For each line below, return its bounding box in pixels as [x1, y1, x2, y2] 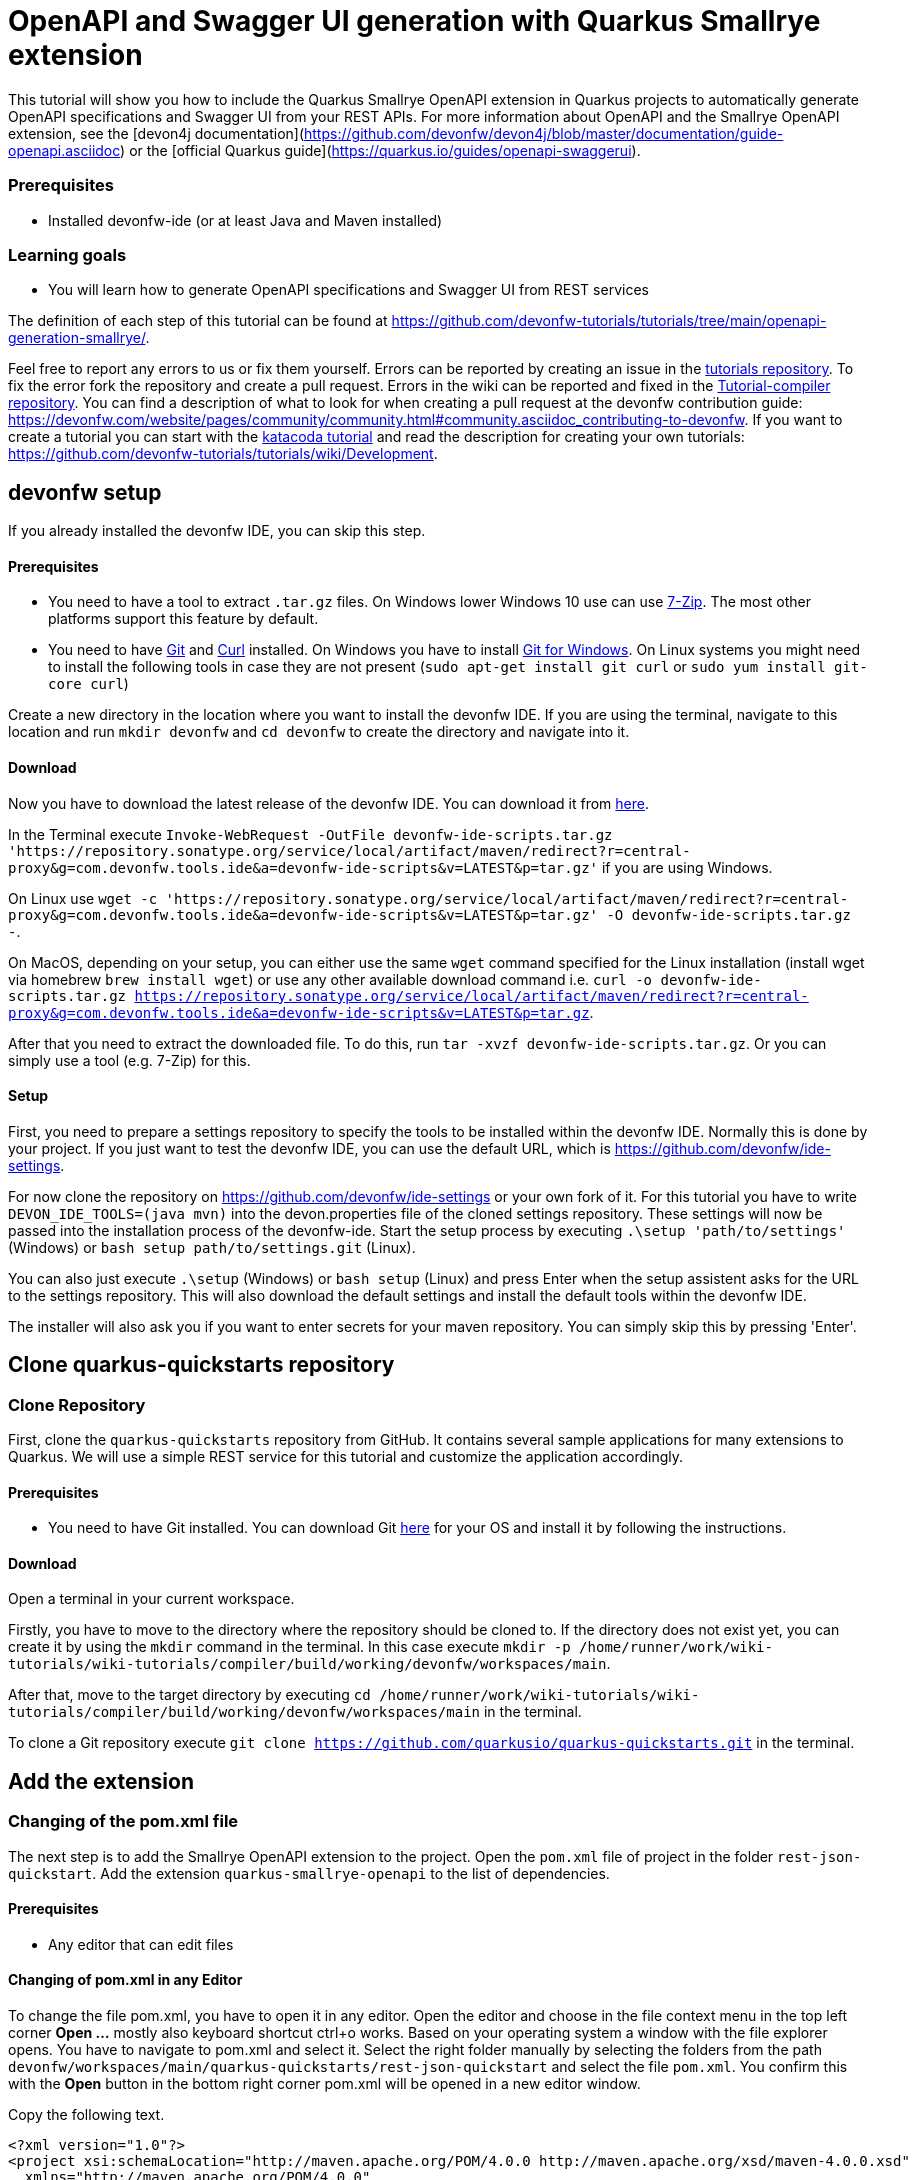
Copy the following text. [8, 2106, 165, 2124]
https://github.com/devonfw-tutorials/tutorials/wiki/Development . [8, 445, 438, 463]
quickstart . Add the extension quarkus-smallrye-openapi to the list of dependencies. [8, 1864, 610, 1882]
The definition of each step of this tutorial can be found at [8, 312, 388, 330]
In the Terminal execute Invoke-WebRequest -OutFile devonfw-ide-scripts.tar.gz [8, 825, 613, 843]
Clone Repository [8, 1394, 146, 1415]
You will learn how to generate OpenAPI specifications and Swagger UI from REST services [48, 281, 649, 299]
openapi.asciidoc [8, 141, 121, 159]
